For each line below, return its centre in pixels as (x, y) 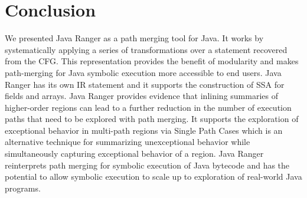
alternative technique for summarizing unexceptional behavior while (128, 142)
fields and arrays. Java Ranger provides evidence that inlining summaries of (141, 96)
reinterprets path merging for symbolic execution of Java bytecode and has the (147, 165)
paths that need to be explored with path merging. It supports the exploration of (152, 119)
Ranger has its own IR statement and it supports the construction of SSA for (145, 84)
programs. (23, 188)
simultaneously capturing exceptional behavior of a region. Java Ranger (134, 154)
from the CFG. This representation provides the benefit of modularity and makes (152, 61)
